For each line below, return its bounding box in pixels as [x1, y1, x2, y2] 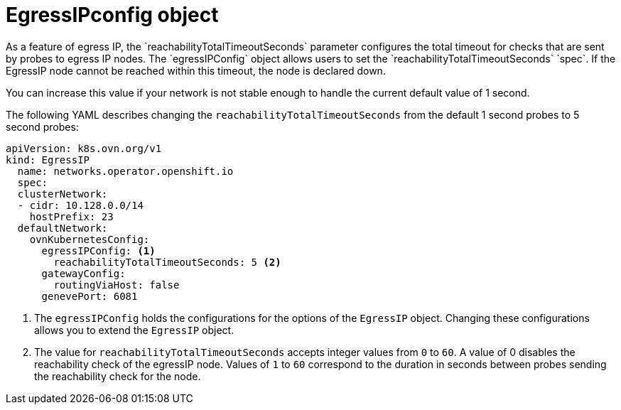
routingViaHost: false [53, 279, 180, 291]
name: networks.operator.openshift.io [17, 165, 234, 177]
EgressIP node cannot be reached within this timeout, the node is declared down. [6, 64, 386, 77]
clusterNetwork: [17, 188, 108, 200]
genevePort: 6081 [41, 290, 138, 302]
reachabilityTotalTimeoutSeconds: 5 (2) [53, 256, 281, 268]
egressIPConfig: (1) [41, 244, 156, 257]
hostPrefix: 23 [29, 210, 114, 222]
